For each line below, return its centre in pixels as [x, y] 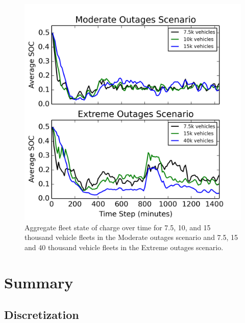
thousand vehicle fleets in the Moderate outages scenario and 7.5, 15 [131, 237]
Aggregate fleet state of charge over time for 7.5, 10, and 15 [118, 227]
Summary [39, 282]
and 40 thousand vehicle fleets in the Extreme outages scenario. [124, 247]
